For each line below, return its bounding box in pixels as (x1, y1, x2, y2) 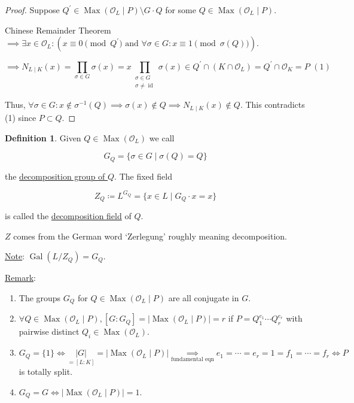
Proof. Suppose (5, 4, 60, 16)
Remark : (5, 271, 36, 284)
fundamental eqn (171, 356, 214, 363)
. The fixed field (114, 169, 172, 182)
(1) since (5, 111, 36, 123)
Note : (5, 250, 25, 262)
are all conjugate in (168, 291, 239, 304)
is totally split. (19, 365, 73, 378)
